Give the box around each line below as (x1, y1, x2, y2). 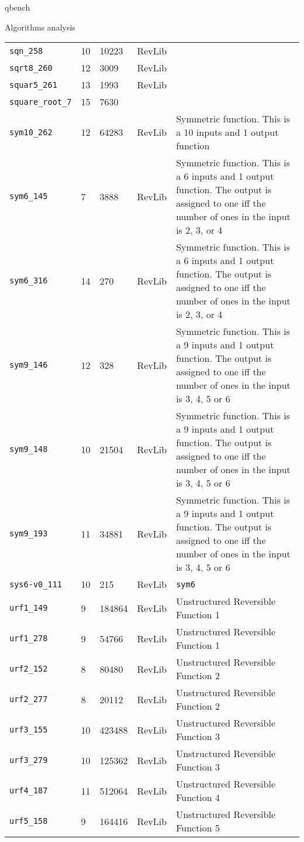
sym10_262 (9, 127, 53, 137)
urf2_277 (9, 694, 48, 704)
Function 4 (176, 790, 220, 805)
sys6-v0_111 (9, 579, 63, 589)
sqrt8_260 (9, 63, 53, 73)
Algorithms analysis (5, 20, 75, 33)
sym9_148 (9, 444, 48, 454)
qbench (5, 1, 30, 13)
